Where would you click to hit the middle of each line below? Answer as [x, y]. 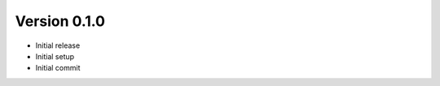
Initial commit [58, 68]
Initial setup [55, 56]
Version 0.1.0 [60, 21]
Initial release [58, 45]
